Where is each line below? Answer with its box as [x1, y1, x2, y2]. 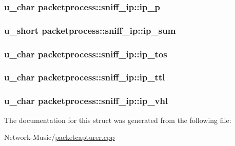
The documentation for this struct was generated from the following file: [4, 114, 231, 125]
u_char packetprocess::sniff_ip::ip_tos [4, 47, 167, 60]
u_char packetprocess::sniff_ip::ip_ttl [4, 71, 165, 84]
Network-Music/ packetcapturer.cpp [4, 132, 115, 142]
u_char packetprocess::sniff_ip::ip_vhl [4, 94, 168, 107]
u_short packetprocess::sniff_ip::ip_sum [4, 24, 176, 36]
